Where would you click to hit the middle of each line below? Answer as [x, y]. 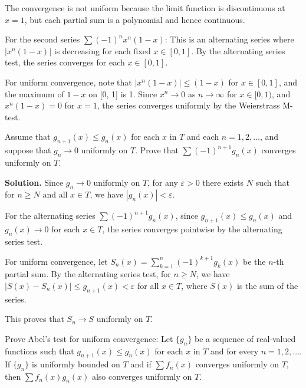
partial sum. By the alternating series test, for [88, 274]
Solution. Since [34, 182]
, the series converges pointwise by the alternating [192, 229]
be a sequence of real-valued [245, 338]
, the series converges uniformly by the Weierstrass [188, 105]
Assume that [28, 137]
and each [203, 137]
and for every [235, 351]
